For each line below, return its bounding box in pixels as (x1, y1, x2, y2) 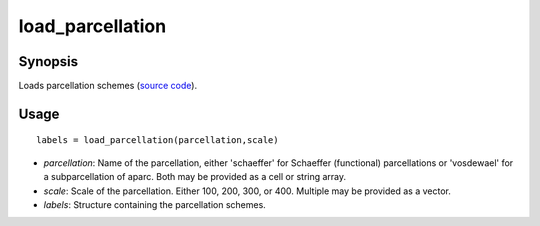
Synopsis (18, 53, 79, 70)
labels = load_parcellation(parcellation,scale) (36, 135, 279, 146)
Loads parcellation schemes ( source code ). (18, 80, 198, 92)
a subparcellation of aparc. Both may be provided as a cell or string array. (43, 171, 347, 183)
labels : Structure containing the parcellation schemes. (43, 199, 267, 211)
